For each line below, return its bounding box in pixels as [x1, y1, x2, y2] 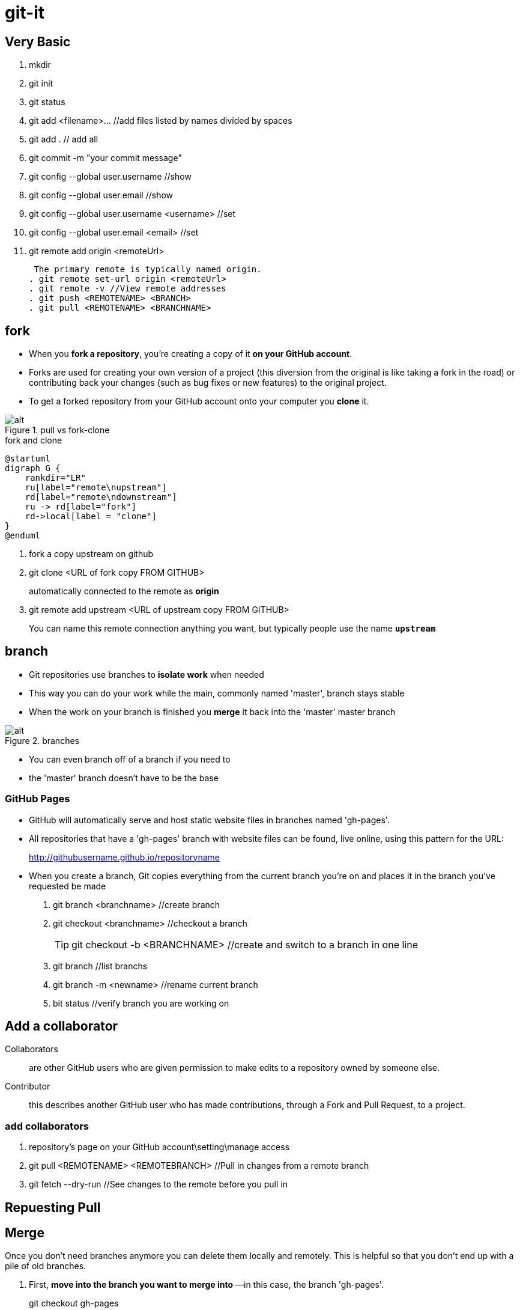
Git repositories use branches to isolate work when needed [29, 669, 264, 680]
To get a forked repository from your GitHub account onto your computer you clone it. [29, 396, 369, 407]
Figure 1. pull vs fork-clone [5, 425, 110, 436]
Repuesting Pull [5, 1199, 101, 1215]
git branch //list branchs [53, 960, 148, 971]
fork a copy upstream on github [29, 549, 154, 559]
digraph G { [5, 463, 61, 474]
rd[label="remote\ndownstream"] [25, 492, 177, 502]
